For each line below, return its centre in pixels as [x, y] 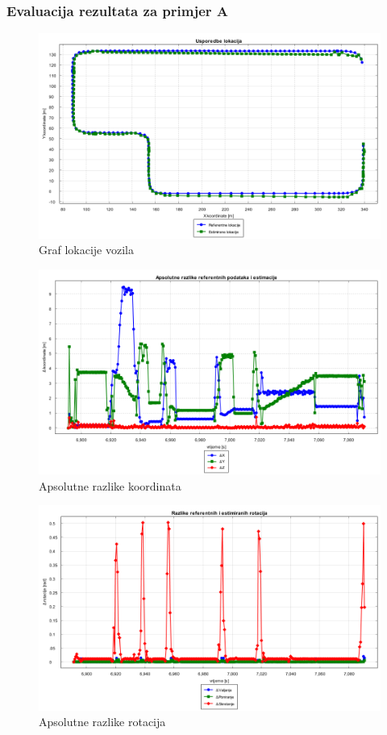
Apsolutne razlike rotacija [102, 722]
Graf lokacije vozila [86, 250]
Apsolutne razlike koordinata [110, 485]
